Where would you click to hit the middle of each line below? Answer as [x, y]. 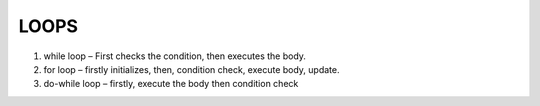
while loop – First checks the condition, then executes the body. [175, 56]
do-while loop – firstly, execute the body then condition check [171, 84]
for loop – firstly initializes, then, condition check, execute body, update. [191, 69]
